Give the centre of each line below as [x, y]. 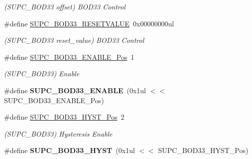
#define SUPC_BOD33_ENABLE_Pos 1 [69, 57]
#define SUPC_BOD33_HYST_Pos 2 [64, 117]
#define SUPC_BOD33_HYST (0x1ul [69, 150]
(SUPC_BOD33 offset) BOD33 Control [65, 6]
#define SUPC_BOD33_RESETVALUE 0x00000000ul [89, 23]
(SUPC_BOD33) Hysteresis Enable [58, 133]
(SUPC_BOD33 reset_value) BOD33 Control [74, 40]
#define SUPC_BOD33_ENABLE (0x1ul [75, 90]
